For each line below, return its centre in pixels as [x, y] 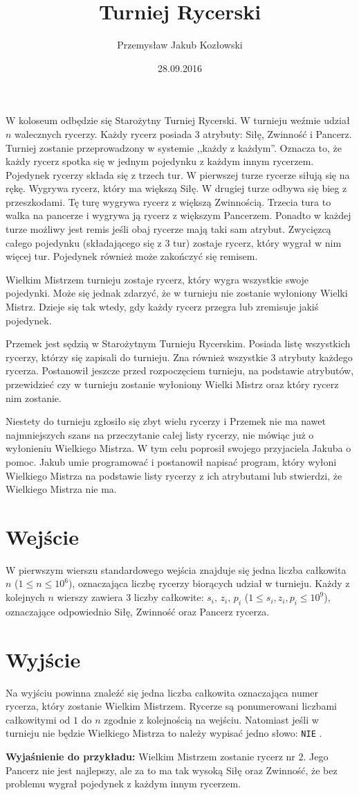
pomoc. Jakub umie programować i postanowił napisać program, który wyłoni [171, 461]
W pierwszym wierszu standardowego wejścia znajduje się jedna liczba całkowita [176, 569]
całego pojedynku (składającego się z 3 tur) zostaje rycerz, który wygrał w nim [174, 242]
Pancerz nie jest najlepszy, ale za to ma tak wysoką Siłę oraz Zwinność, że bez [172, 770]
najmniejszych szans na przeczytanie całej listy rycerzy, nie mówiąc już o [160, 434]
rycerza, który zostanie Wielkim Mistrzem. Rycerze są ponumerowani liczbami [171, 706]
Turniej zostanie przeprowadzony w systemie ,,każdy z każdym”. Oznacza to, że [174, 147]
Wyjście [43, 659]
